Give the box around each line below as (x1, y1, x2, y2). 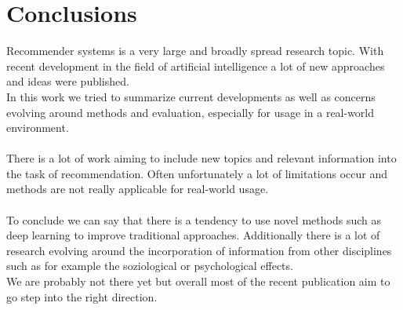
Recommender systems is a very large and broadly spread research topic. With (6, 42, 384, 59)
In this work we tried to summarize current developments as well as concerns (6, 88, 376, 104)
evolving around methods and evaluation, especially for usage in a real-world (6, 104, 375, 120)
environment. (6, 119, 69, 136)
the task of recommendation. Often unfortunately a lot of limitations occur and (6, 165, 388, 181)
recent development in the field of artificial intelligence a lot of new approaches (6, 57, 385, 74)
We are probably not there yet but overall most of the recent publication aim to (6, 273, 390, 290)
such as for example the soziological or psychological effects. (6, 257, 293, 274)
